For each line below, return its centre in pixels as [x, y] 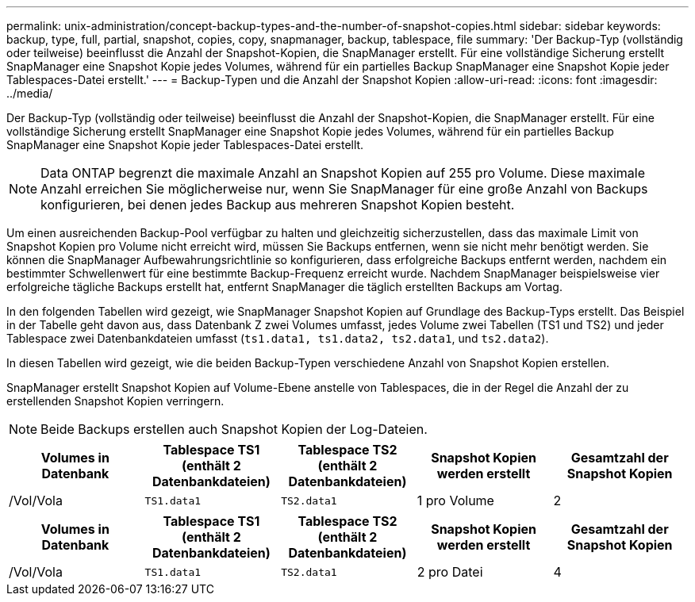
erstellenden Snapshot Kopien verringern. [115, 401]
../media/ [30, 93]
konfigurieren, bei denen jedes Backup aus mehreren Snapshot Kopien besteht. [278, 205]
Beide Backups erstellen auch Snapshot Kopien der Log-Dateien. [234, 429]
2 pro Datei [450, 572]
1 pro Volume [455, 500]
